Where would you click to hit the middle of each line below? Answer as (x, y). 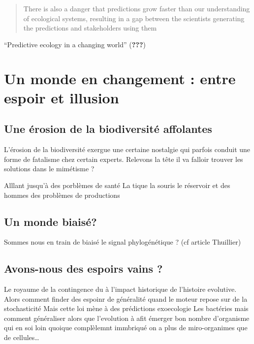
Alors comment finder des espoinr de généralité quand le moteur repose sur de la (126, 298)
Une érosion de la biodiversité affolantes (108, 129)
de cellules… (22, 337)
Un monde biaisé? (50, 221)
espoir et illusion (62, 97)
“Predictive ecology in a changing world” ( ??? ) (75, 44)
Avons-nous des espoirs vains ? (83, 268)
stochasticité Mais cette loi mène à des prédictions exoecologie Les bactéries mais (126, 308)
